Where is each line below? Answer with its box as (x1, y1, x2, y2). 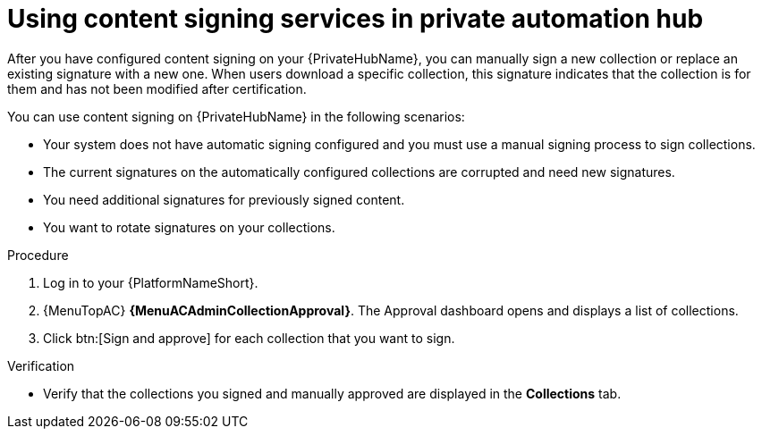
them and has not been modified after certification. (7, 80, 307, 96)
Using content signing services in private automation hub (7, 4, 704, 34)
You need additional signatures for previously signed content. (43, 191, 405, 207)
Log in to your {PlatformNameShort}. (43, 274, 258, 290)
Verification (7, 357, 75, 373)
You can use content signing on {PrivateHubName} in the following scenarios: (7, 108, 465, 124)
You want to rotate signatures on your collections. (43, 219, 335, 235)
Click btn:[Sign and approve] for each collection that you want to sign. (43, 330, 455, 346)
